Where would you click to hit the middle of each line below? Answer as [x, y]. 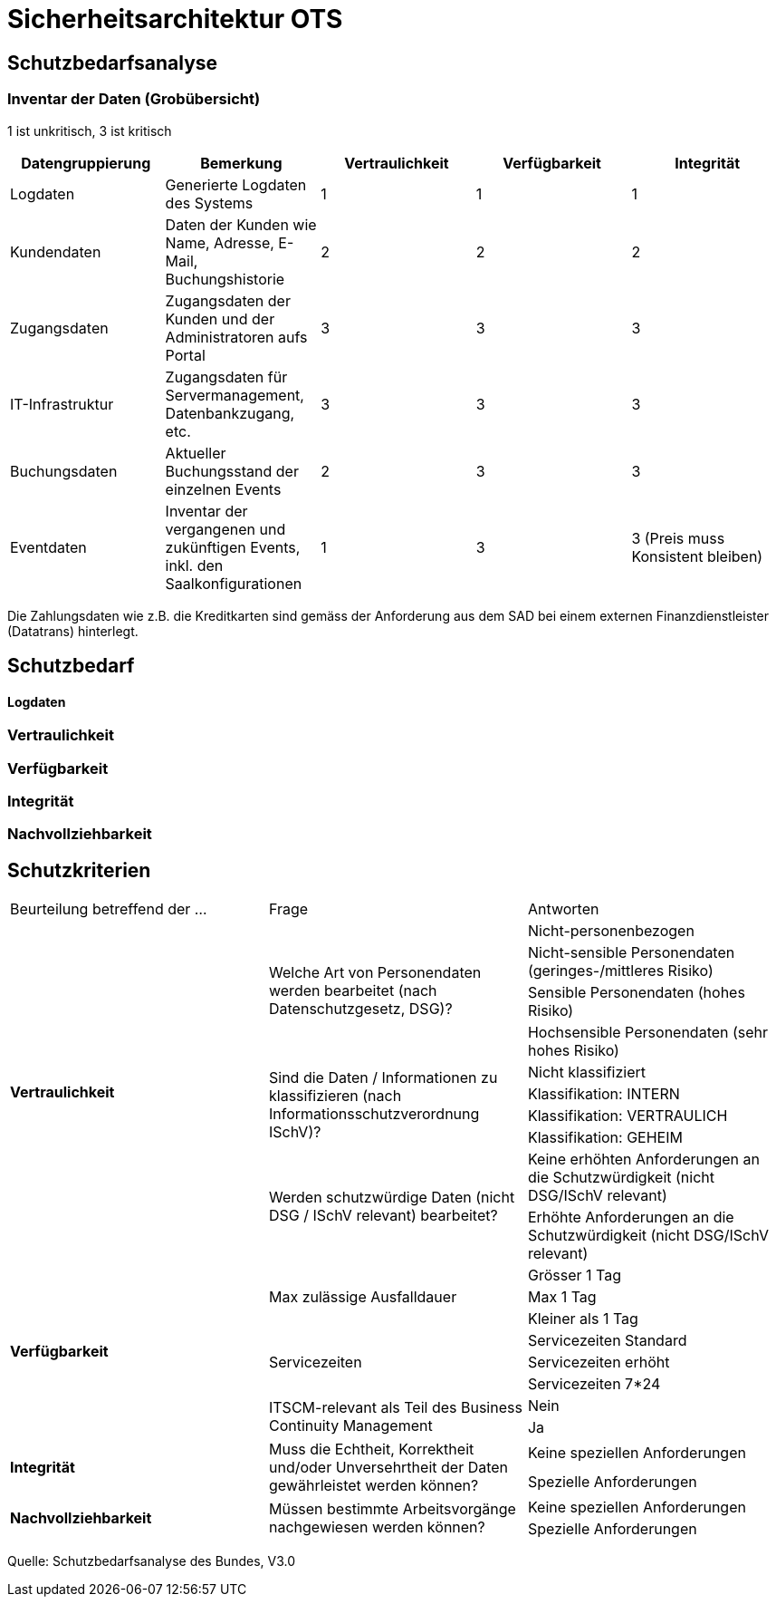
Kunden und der [220, 319]
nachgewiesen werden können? [377, 1527]
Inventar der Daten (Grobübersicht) [134, 99]
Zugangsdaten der [228, 300]
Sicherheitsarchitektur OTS [175, 19]
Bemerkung [241, 163]
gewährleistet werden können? [374, 1486]
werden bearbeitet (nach [353, 991]
